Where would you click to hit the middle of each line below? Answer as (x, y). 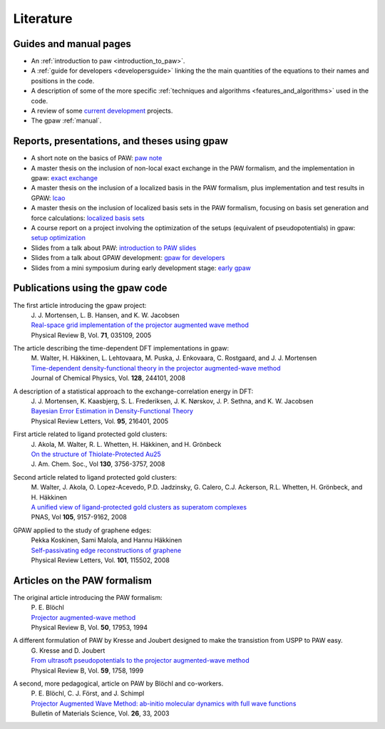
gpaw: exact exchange (64, 178)
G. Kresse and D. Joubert (68, 650)
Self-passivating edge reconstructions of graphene (106, 550)
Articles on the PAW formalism (83, 580)
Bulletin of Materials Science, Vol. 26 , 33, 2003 (100, 713)
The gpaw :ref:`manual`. (66, 120)
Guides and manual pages (72, 44)
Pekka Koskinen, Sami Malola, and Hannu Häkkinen (106, 540)
